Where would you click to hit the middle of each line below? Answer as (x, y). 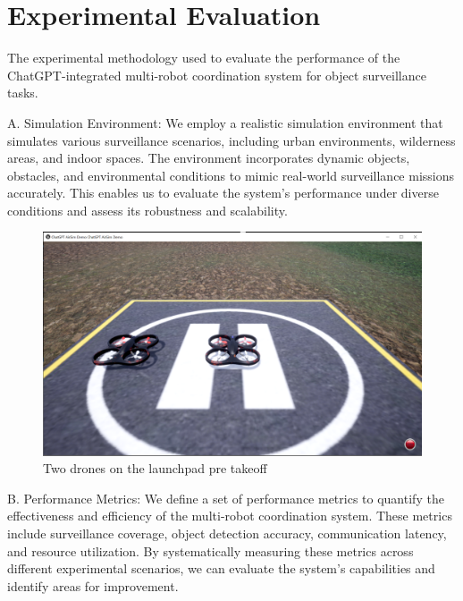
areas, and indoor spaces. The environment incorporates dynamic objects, (209, 158)
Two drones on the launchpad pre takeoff (155, 468)
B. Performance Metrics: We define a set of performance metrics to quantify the (226, 498)
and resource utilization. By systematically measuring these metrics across (210, 550)
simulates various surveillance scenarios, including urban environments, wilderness (231, 140)
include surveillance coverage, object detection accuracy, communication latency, (227, 533)
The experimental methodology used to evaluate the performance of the (204, 58)
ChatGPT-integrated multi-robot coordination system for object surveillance (217, 75)
